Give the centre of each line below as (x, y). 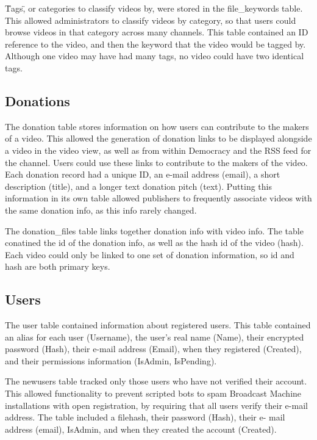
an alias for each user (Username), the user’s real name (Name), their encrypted (155, 337)
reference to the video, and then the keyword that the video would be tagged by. (155, 44)
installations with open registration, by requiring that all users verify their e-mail (156, 405)
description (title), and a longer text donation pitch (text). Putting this (138, 186)
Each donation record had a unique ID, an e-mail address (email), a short (143, 174)
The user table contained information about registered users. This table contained (158, 325)
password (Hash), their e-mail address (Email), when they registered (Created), (153, 349)
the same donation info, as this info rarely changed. (101, 210)
